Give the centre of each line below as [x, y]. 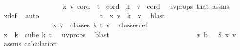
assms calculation [30, 44]
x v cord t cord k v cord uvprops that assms [146, 6]
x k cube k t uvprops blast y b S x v [120, 34]
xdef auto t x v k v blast [84, 15]
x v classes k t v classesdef [100, 25]
